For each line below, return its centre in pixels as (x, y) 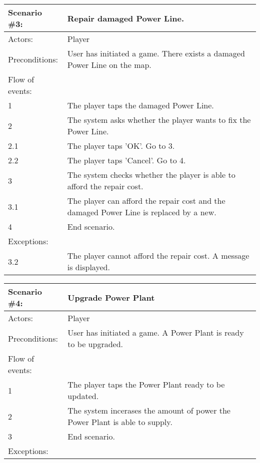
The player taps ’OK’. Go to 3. (121, 146)
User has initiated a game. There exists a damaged (156, 53)
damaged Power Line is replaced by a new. (142, 212)
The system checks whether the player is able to (151, 175)
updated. (83, 396)
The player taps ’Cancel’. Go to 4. (126, 160)
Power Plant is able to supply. (120, 422)
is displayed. (88, 267)
